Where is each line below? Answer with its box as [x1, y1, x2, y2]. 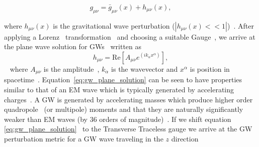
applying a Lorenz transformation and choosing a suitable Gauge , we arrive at [4, 31, 255, 42]
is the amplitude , [43, 63, 100, 74]
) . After [227, 20, 254, 31]
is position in [190, 63, 230, 74]
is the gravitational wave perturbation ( [53, 20, 175, 31]
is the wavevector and [111, 63, 178, 74]
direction [171, 133, 199, 143]
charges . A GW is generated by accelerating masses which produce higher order [4, 94, 253, 104]
